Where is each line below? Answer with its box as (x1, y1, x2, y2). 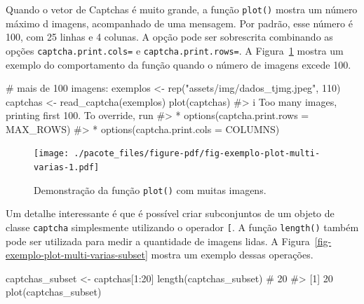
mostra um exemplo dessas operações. (151, 247, 314, 262)
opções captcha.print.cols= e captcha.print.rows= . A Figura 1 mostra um (6, 43, 344, 57)
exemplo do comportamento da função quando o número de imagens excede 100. (6, 57, 351, 71)
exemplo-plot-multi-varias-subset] (6, 247, 148, 262)
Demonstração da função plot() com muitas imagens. (34, 182, 267, 197)
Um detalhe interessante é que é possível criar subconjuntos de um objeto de (6, 206, 335, 221)
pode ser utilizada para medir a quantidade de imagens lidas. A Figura (6, 233, 310, 248)
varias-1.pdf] (34, 163, 100, 173)
